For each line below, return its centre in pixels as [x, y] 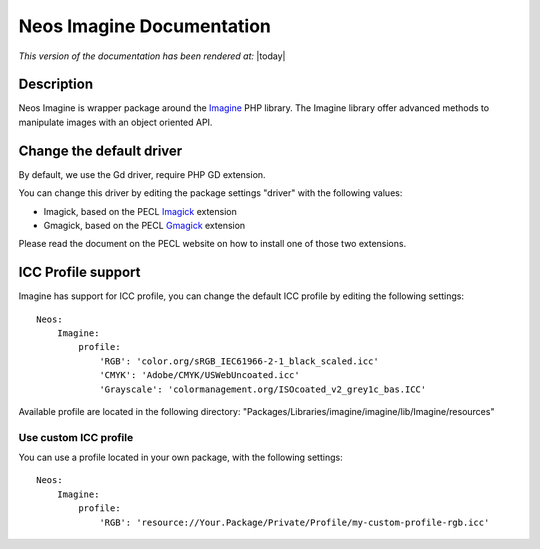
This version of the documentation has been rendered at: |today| [152, 56]
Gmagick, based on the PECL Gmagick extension [144, 225]
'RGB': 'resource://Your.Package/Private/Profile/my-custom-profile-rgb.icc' [294, 522]
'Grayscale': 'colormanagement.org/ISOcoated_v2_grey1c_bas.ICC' [263, 389]
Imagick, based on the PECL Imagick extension [140, 211]
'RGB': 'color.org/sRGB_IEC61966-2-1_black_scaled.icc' [239, 361]
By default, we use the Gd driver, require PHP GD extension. [142, 174]
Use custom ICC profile [76, 437]
